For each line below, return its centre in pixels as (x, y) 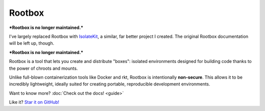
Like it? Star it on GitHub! (34, 102)
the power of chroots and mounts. (43, 68)
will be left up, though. (32, 43)
